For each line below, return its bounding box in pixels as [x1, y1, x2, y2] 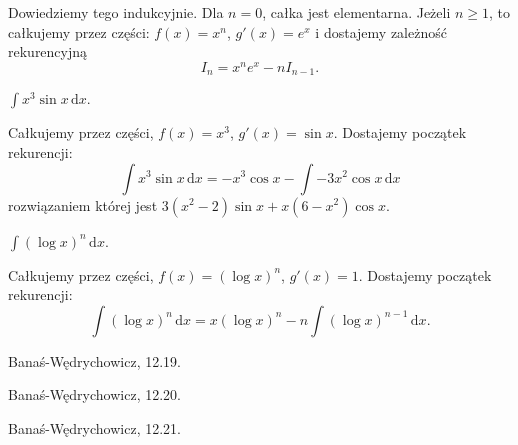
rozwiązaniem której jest [8, 194, 158, 215]
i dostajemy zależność [315, 21, 447, 42]
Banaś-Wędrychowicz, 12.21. [8, 417, 181, 438]
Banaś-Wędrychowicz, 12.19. [8, 350, 181, 371]
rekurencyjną [8, 41, 88, 62]
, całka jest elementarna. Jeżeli [262, 2, 451, 22]
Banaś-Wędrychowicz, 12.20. [8, 384, 181, 405]
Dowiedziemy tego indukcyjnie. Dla [8, 2, 224, 22]
